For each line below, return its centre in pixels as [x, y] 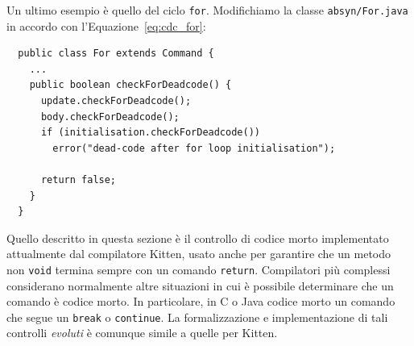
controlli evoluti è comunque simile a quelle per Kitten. [142, 333]
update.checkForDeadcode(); [116, 101]
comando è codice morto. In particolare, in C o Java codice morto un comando [201, 301]
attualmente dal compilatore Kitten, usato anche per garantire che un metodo [199, 254]
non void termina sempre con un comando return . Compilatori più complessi [199, 269]
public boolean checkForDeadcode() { [130, 85]
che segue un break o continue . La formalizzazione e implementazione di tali [197, 317]
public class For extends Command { [116, 54]
